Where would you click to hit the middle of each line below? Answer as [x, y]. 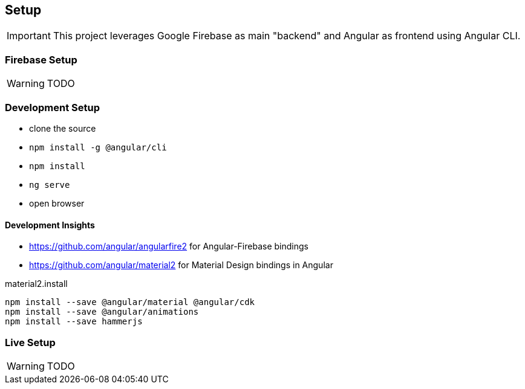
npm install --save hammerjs [74, 322]
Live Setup [30, 342]
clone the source [63, 128]
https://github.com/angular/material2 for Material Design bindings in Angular [181, 265]
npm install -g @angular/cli [98, 147]
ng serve [50, 185]
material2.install [36, 284]
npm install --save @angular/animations [102, 312]
